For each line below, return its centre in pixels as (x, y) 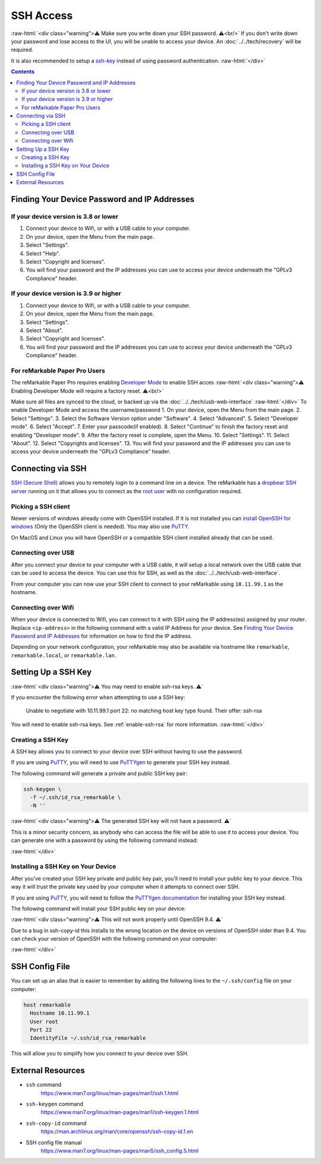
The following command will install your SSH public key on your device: (98, 909)
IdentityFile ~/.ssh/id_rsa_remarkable (88, 1038)
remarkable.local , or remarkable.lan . (64, 655)
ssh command (44, 1085)
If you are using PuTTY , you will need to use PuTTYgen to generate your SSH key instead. (121, 762)
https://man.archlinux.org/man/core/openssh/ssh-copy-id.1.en (117, 1131)
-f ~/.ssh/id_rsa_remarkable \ (75, 797)
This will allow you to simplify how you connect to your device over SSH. (100, 1053)
